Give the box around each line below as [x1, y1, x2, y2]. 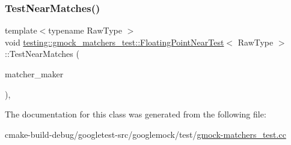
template [5, 24, 37, 37]
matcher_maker [5, 68, 64, 80]
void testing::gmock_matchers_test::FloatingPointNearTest [5, 35, 224, 48]
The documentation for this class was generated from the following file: [5, 108, 266, 120]
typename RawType [48, 24, 123, 37]
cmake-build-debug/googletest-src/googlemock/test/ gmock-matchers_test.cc [5, 128, 286, 140]
